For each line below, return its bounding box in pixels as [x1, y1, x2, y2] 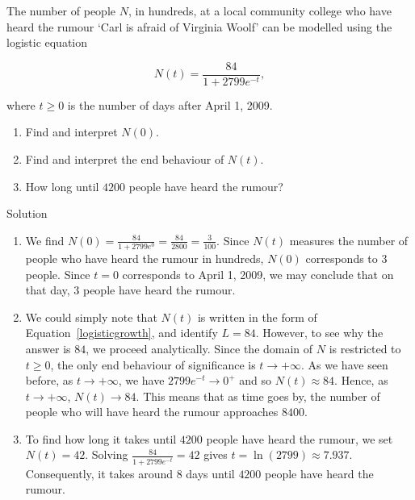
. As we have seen [301, 356, 388, 373]
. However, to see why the [255, 324, 384, 341]
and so [239, 372, 272, 389]
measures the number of [289, 231, 409, 248]
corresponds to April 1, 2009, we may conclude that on [122, 265, 394, 282]
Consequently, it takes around [25, 465, 174, 481]
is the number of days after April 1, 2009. [67, 96, 273, 113]
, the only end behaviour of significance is [50, 356, 256, 373]
